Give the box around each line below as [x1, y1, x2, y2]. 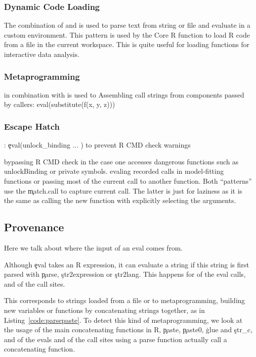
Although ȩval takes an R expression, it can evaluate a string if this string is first [4, 259, 250, 269]
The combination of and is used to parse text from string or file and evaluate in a [4, 20, 251, 30]
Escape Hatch [4, 120, 60, 132]
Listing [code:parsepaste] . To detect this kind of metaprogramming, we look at [4, 314, 243, 325]
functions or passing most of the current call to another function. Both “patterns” [4, 176, 252, 186]
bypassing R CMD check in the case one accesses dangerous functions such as [4, 156, 239, 166]
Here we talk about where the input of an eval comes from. [4, 242, 183, 253]
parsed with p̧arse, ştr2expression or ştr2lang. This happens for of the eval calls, [4, 269, 246, 279]
